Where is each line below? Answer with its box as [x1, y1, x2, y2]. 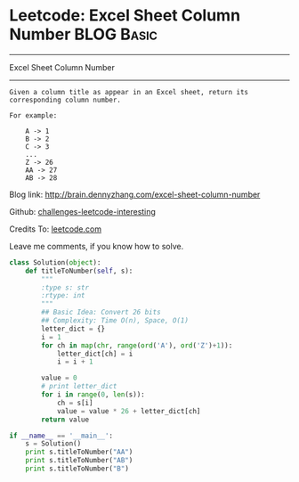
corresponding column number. [9, 95, 122, 104]
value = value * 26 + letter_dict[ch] [56, 406, 201, 415]
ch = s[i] [56, 398, 93, 407]
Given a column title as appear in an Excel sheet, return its [9, 87, 249, 96]
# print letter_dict [41, 382, 117, 391]
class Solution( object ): [9, 257, 101, 267]
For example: [9, 110, 58, 120]
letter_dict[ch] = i [56, 349, 133, 358]
